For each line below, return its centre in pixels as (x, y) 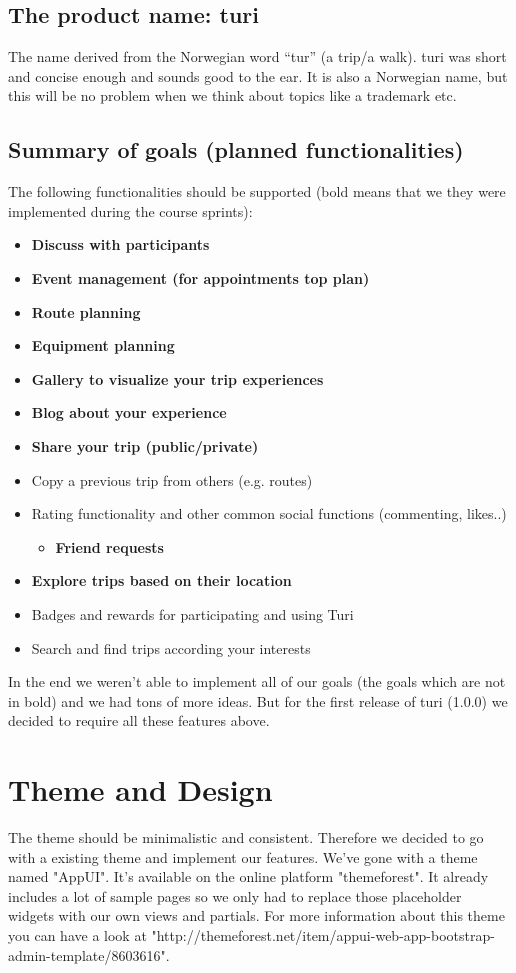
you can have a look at (77, 934)
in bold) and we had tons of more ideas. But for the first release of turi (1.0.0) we (258, 700)
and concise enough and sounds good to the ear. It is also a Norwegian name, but (258, 75)
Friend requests (109, 546)
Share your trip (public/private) (145, 445)
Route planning (86, 311)
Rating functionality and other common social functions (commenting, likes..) (269, 513)
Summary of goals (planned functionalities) (236, 149)
